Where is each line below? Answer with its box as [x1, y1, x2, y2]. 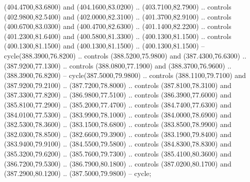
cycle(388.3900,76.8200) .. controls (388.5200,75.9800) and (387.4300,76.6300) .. [4, 50, 246, 60]
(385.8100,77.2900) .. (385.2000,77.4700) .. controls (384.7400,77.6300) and [4, 99, 231, 109]
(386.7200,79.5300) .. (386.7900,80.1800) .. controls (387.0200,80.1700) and [4, 158, 231, 168]
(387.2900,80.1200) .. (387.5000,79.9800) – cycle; [4, 168, 151, 178]
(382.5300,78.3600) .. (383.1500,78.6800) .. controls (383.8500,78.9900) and [4, 119, 231, 129]
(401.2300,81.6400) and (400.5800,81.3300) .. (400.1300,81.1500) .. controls [4, 30, 231, 41]
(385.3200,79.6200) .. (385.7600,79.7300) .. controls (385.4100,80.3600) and [4, 148, 231, 158]
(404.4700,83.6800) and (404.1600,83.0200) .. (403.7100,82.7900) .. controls [4, 1, 231, 11]
